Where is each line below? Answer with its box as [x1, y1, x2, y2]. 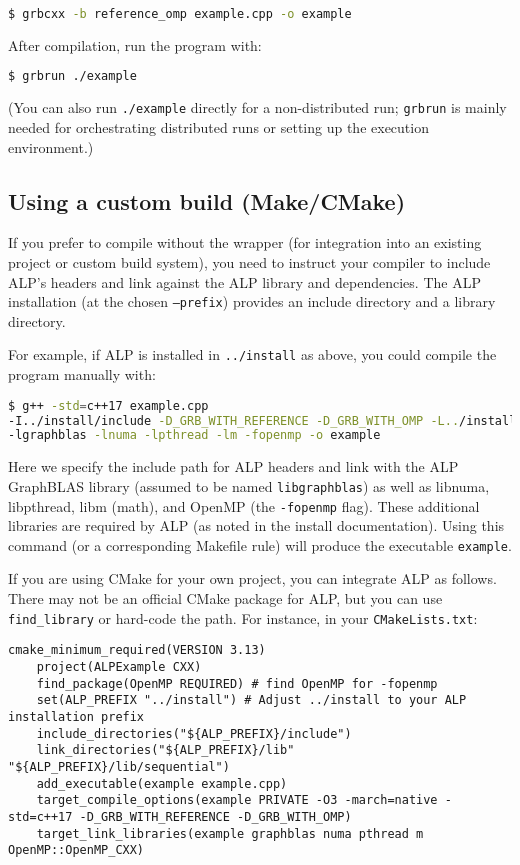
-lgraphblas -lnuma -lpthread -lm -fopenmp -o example [8, 428, 381, 443]
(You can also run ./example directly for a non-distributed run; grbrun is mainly [8, 97, 507, 118]
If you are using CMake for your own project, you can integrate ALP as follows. [8, 568, 497, 589]
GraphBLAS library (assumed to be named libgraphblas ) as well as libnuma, [8, 475, 490, 496]
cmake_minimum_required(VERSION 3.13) [8, 643, 266, 658]
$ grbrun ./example [8, 69, 137, 84]
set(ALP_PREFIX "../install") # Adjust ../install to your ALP [36, 693, 467, 708]
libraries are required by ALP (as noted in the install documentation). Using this [8, 515, 505, 536]
